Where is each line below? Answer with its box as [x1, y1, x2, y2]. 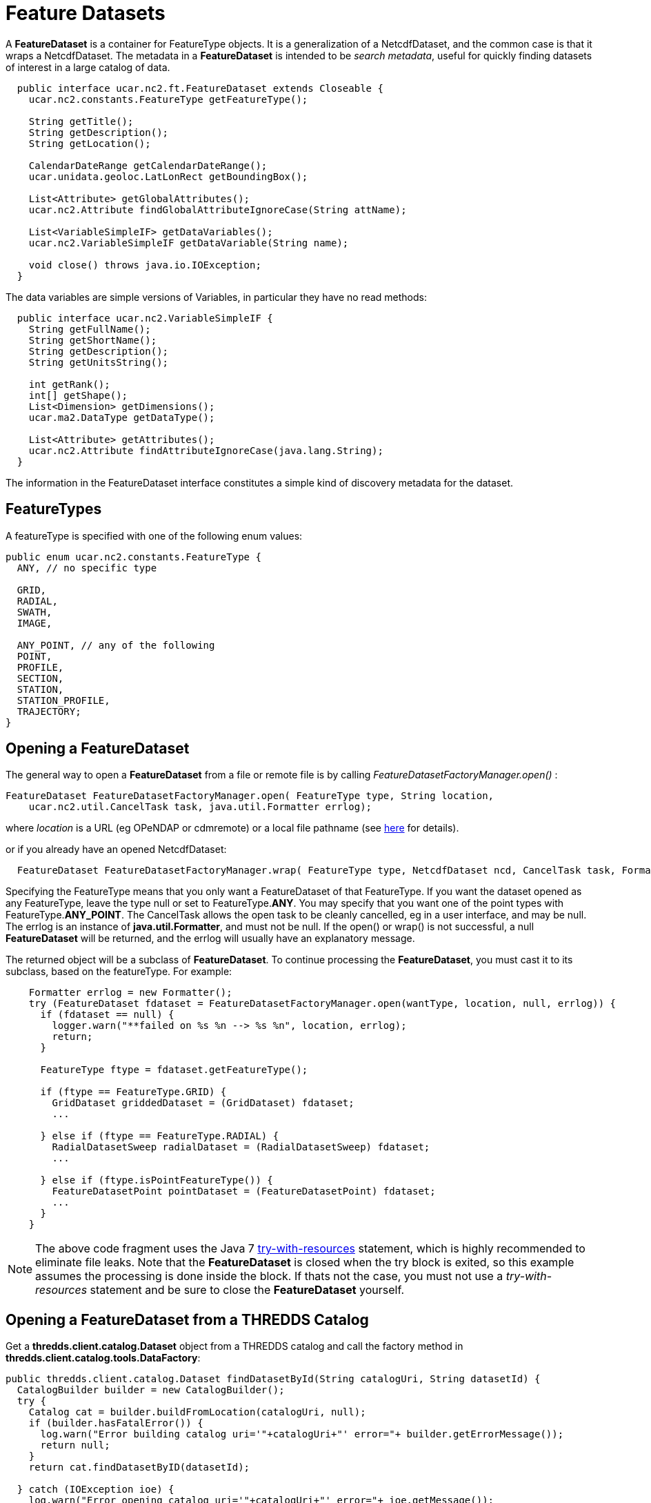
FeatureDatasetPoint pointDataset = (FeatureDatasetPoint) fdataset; [52, 1186, 436, 1197]
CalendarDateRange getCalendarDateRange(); [28, 159, 268, 171]
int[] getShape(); [28, 389, 128, 401]
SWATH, [17, 606, 52, 618]
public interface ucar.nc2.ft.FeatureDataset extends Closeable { [17, 82, 383, 94]
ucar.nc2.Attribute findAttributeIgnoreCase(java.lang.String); [28, 444, 383, 456]
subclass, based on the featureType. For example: [6, 965, 232, 978]
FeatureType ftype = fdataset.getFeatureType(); [40, 1064, 308, 1076]
